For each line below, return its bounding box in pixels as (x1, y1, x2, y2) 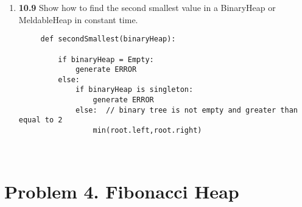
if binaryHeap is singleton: (75, 85, 194, 94)
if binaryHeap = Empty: (58, 55, 154, 64)
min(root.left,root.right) (93, 126, 202, 135)
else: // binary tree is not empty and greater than (75, 105, 298, 114)
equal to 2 (18, 116, 63, 125)
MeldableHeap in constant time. (18, 13, 138, 26)
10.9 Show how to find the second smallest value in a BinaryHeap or (18, 1, 276, 13)
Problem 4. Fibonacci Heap (4, 179, 239, 204)
